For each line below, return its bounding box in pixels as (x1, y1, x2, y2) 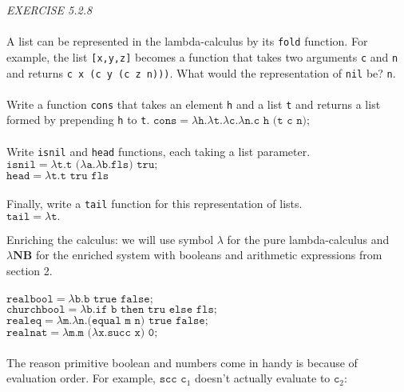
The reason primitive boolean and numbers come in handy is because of (6, 354, 358, 370)
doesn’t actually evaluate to (195, 370, 331, 386)
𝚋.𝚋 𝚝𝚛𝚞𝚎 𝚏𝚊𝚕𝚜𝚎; (74, 293, 153, 305)
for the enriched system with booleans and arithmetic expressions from (35, 246, 382, 263)
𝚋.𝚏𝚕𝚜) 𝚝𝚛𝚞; (101, 159, 158, 171)
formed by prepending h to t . (6, 111, 150, 128)
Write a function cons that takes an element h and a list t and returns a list (6, 95, 381, 112)
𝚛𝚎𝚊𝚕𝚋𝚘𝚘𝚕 (6, 293, 53, 305)
